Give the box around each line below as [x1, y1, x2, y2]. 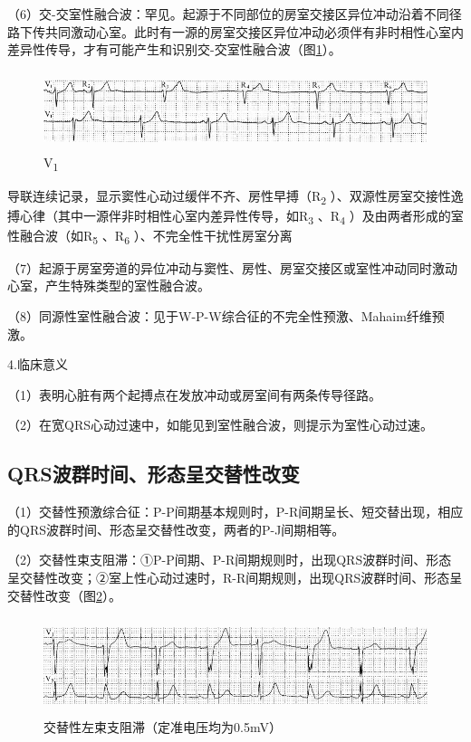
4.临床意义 [7, 355, 68, 374]
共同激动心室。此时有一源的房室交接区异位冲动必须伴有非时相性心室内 [44, 22, 464, 41]
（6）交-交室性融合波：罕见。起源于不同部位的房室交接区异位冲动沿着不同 [7, 5, 449, 23]
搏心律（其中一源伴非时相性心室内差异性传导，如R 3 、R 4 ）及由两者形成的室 [7, 205, 464, 227]
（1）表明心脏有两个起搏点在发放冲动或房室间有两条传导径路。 [7, 385, 381, 404]
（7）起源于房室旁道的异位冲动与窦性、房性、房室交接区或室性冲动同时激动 [7, 258, 457, 277]
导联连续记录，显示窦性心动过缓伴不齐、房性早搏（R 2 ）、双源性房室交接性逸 [7, 185, 464, 207]
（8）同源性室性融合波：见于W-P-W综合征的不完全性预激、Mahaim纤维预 [7, 307, 445, 326]
